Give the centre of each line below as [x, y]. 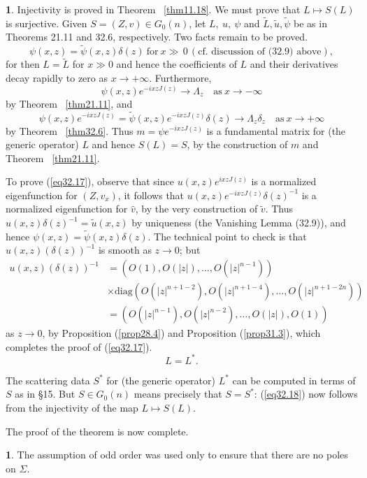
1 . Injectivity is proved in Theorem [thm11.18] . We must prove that [153, 9]
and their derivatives [294, 64]
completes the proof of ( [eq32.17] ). [79, 346]
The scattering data [48, 380]
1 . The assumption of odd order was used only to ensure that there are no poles [177, 455]
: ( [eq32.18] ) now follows [306, 394]
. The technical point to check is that [227, 236]
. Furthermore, [180, 78]
